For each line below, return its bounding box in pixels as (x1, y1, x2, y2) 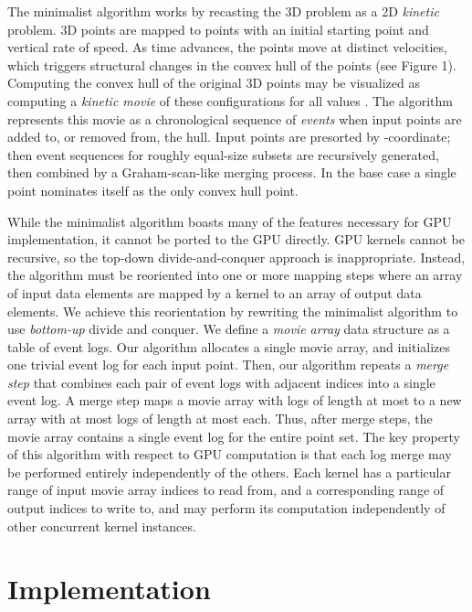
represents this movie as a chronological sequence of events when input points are (7, 109, 462, 128)
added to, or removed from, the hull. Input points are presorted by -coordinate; (7, 127, 451, 146)
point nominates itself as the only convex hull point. (7, 180, 299, 199)
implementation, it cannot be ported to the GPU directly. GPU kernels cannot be (7, 230, 465, 249)
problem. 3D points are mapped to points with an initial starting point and (7, 19, 429, 38)
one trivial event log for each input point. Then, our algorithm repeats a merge (7, 355, 449, 374)
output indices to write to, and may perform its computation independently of (7, 499, 446, 518)
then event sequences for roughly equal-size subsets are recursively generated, (7, 145, 439, 164)
